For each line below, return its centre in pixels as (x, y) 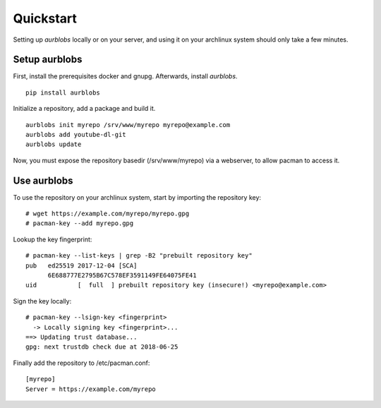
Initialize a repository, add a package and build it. (84, 109)
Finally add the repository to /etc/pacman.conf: (81, 363)
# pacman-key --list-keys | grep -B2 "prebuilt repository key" (139, 256)
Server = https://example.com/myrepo (91, 389)
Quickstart (45, 18)
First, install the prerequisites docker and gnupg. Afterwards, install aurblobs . (125, 76)
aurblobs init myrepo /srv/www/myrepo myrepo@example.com (128, 125)
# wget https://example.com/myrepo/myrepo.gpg (108, 214)
